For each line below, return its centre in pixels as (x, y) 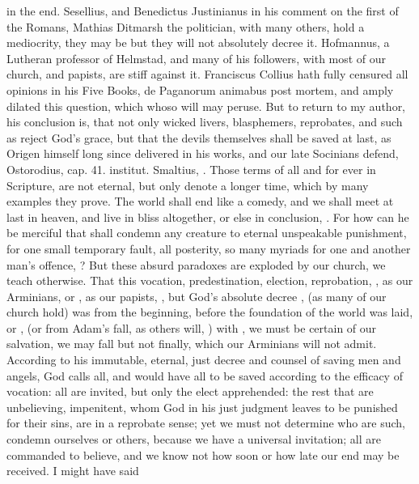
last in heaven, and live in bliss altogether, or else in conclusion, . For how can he (208, 217)
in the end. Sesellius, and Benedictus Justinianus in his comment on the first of (203, 11)
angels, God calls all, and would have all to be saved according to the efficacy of (205, 375)
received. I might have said (73, 471)
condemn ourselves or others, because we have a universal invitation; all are (194, 439)
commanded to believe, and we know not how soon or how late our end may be (203, 454)
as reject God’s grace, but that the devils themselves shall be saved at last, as (199, 137)
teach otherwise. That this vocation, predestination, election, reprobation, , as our (210, 280)
